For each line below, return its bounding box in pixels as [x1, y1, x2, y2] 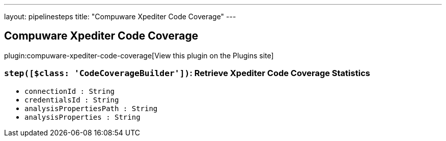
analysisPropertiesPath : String [24, 104, 158, 113]
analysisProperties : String [24, 113, 141, 121]
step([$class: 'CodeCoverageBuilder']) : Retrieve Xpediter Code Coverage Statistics [4, 68, 370, 79]
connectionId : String [24, 87, 115, 95]
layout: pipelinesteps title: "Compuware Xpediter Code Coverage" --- [4, 12, 236, 21]
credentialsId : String [24, 95, 119, 104]
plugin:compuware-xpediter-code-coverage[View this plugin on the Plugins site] [4, 51, 274, 60]
